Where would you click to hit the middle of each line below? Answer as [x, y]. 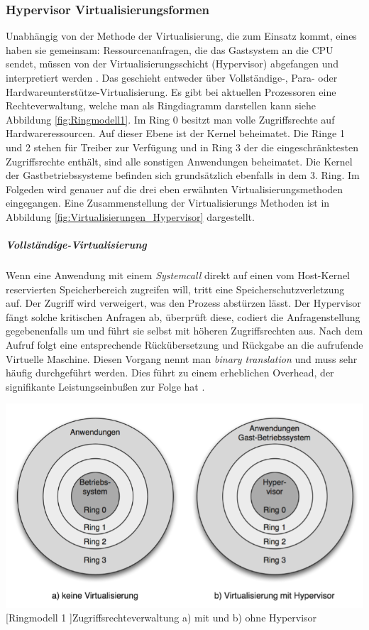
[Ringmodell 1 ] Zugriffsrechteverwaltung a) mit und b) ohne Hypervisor [161, 618]
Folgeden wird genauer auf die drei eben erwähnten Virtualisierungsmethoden [175, 189]
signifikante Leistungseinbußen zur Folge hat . [105, 386]
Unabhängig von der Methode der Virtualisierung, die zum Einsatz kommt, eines [181, 36]
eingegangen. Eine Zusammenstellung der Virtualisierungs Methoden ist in [168, 203]
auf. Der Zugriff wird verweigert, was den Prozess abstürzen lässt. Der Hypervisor [183, 303]
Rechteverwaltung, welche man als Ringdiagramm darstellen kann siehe [161, 105]
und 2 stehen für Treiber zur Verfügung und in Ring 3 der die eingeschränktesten [182, 147]
